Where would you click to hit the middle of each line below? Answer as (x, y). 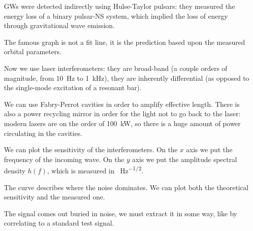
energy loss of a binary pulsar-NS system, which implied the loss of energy (116, 16)
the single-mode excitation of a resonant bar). (73, 87)
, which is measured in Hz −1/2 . (95, 170)
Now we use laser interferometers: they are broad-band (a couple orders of (116, 68)
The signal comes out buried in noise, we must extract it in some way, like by (121, 213)
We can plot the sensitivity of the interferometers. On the (91, 149)
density (15, 170)
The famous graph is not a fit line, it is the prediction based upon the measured (125, 42)
